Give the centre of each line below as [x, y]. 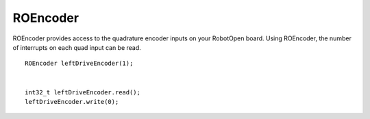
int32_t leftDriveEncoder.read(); [83, 92]
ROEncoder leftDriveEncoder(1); [79, 64]
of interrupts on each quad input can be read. [77, 47]
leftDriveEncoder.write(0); [72, 102]
